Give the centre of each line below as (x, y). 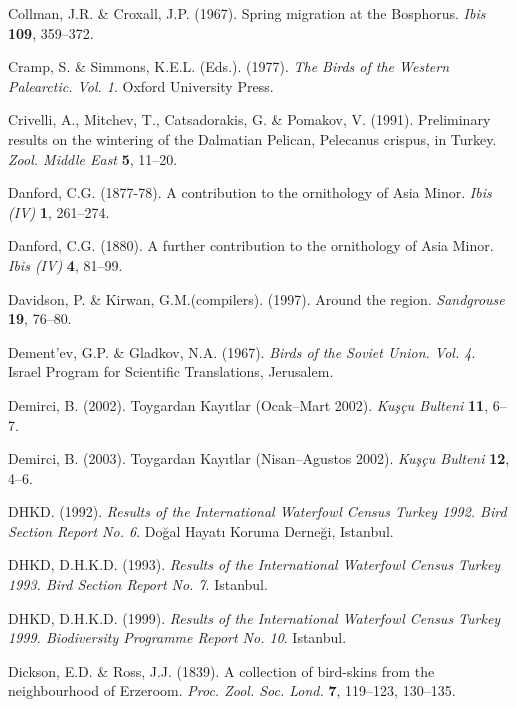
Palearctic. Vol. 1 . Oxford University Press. (141, 85)
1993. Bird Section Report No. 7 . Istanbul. (138, 584)
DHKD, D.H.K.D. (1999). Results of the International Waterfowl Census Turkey (254, 617)
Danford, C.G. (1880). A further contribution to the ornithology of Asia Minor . (251, 245)
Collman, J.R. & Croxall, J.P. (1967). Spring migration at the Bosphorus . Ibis (247, 13)
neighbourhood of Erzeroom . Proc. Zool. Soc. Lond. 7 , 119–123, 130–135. (232, 690)
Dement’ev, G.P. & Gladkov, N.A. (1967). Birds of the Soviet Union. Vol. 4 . (242, 351)
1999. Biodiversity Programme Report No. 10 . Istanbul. (177, 637)
